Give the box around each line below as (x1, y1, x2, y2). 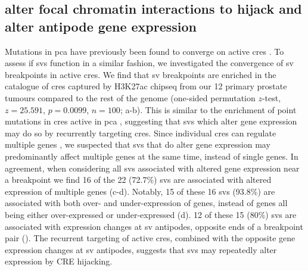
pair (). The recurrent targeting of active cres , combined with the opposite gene (5, 232, 295, 244)
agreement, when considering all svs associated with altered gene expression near (5, 161, 300, 174)
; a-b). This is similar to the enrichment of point (120, 103, 297, 116)
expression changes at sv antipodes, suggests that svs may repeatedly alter (5, 243, 277, 256)
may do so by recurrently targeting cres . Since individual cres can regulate (5, 126, 276, 139)
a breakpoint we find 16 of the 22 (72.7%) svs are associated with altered (5, 173, 272, 186)
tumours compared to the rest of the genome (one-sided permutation (5, 91, 256, 104)
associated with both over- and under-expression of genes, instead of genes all (5, 197, 288, 209)
